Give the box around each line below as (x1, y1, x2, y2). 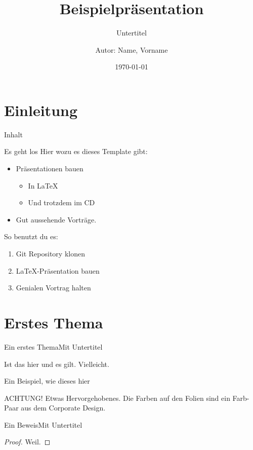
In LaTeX (28, 180, 58, 191)
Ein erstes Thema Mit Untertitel (4, 341, 103, 352)
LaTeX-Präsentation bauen (16, 265, 100, 276)
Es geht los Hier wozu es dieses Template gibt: (4, 146, 148, 157)
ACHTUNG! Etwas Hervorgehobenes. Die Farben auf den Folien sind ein (4, 392, 230, 403)
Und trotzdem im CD (28, 197, 95, 208)
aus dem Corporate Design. (21, 402, 106, 413)
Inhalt (4, 129, 23, 139)
